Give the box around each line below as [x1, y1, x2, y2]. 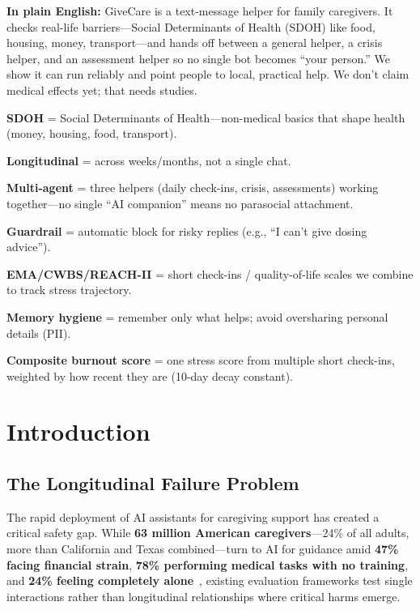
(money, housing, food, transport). [6, 125, 177, 142]
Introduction [6, 415, 151, 448]
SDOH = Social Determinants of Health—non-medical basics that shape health [6, 109, 405, 126]
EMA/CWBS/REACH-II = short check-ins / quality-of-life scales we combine [6, 265, 414, 282]
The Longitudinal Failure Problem [6, 471, 299, 496]
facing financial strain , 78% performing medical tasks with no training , [6, 556, 409, 573]
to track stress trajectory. [6, 281, 132, 298]
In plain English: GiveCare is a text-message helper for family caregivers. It [6, 2, 393, 19]
